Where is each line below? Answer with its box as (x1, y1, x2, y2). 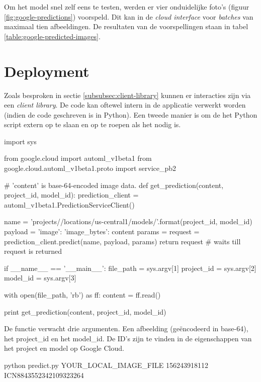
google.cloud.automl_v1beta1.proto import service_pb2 (4, 163, 177, 173)
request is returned (4, 246, 62, 256)
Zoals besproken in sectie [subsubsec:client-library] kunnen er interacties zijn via (4, 89, 251, 100)
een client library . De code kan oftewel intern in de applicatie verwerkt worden (4, 100, 246, 110)
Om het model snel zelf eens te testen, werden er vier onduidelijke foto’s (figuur (4, 2, 249, 12)
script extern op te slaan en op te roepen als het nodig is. (4, 119, 181, 130)
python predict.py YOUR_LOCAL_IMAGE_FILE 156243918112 (4, 359, 208, 370)
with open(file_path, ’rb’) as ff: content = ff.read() (4, 290, 161, 300)
